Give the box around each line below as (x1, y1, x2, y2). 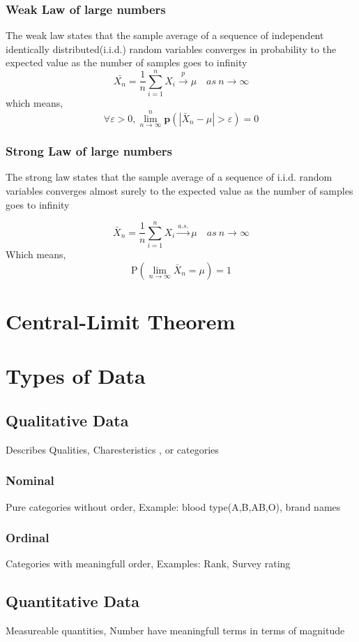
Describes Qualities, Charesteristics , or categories (6, 442, 219, 456)
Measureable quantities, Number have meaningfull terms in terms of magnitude (6, 623, 345, 638)
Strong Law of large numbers (6, 142, 172, 160)
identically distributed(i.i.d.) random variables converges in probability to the (6, 41, 337, 56)
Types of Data (6, 361, 146, 390)
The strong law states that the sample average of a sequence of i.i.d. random (6, 170, 333, 184)
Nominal (6, 472, 54, 489)
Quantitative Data (6, 590, 139, 612)
